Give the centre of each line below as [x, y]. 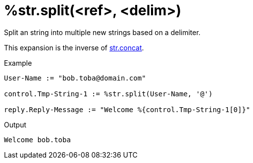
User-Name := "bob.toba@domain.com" [75, 78]
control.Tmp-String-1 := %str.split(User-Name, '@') [108, 94]
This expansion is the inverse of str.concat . [74, 47]
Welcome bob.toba [37, 140]
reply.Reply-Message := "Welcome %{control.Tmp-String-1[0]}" [127, 109]
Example [18, 63]
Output [15, 124]
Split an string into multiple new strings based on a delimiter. [102, 32]
